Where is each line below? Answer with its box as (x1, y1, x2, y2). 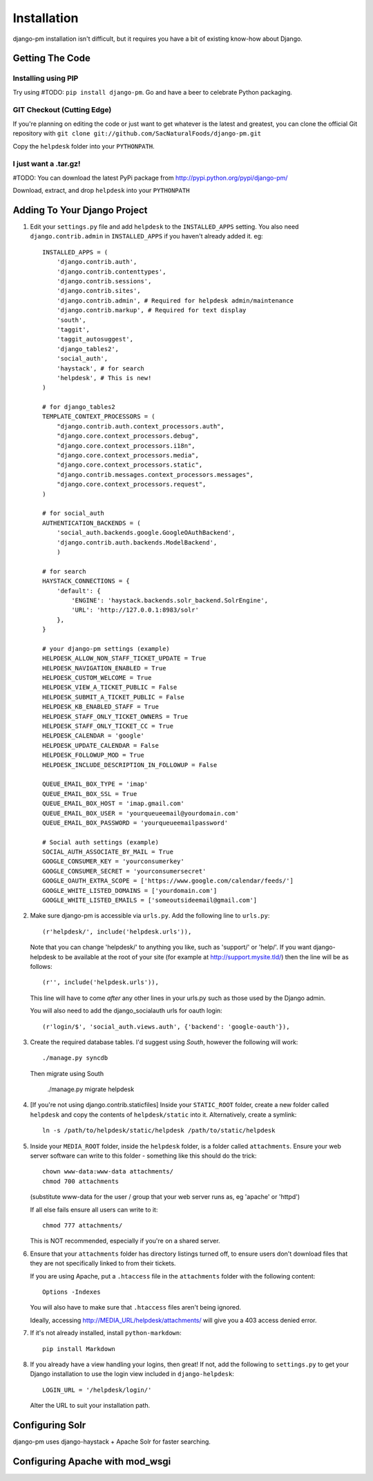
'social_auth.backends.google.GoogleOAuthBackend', (56, 529, 236, 537)
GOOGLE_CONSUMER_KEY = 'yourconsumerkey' (42, 858, 184, 865)
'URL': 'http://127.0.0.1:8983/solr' (71, 606, 200, 614)
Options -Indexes (42, 1287, 101, 1296)
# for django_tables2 (42, 403, 115, 411)
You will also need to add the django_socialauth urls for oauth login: (30, 1006, 222, 1015)
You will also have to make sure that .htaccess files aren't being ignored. (30, 1303, 242, 1312)
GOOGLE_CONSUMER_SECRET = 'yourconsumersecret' (42, 867, 207, 875)
